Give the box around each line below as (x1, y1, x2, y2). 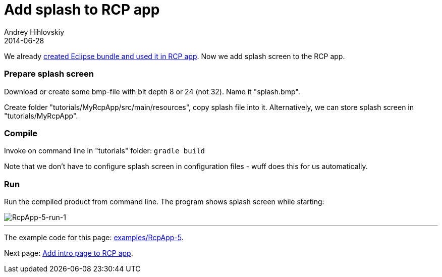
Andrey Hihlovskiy (4, 27, 65, 36)
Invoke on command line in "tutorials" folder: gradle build (4, 146, 205, 155)
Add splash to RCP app (4, 1, 160, 18)
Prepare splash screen (4, 69, 94, 79)
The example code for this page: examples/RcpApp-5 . (4, 233, 184, 242)
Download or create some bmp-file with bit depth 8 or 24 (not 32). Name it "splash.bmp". (4, 87, 300, 96)
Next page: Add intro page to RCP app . (4, 249, 133, 257)
